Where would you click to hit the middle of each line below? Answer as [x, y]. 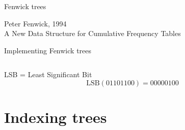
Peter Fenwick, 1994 [35, 23]
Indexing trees [56, 117]
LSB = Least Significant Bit [48, 74]
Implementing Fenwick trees [48, 50]
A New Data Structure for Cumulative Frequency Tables [93, 33]
